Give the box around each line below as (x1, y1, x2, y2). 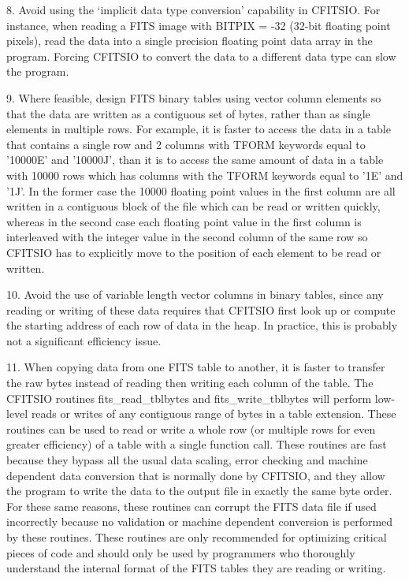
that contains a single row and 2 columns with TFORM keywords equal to (6, 136, 366, 152)
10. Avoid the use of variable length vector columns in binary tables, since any (6, 286, 384, 303)
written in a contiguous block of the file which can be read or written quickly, (6, 198, 381, 214)
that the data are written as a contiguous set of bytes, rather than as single (6, 105, 370, 121)
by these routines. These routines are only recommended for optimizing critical (6, 529, 387, 545)
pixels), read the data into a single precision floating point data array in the (6, 32, 373, 49)
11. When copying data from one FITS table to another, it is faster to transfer (6, 359, 385, 375)
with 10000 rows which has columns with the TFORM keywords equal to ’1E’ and (6, 166, 403, 183)
